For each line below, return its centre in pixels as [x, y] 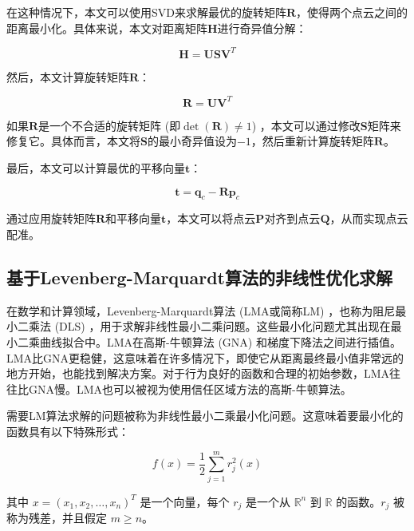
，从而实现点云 [369, 218]
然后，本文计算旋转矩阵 [68, 76]
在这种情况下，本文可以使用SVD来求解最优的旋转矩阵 [146, 12]
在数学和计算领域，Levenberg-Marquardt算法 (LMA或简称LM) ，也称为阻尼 [201, 310]
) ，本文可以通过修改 [306, 125]
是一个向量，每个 [185, 501]
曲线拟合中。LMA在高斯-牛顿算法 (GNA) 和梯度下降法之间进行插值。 [220, 341]
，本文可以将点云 [211, 218]
